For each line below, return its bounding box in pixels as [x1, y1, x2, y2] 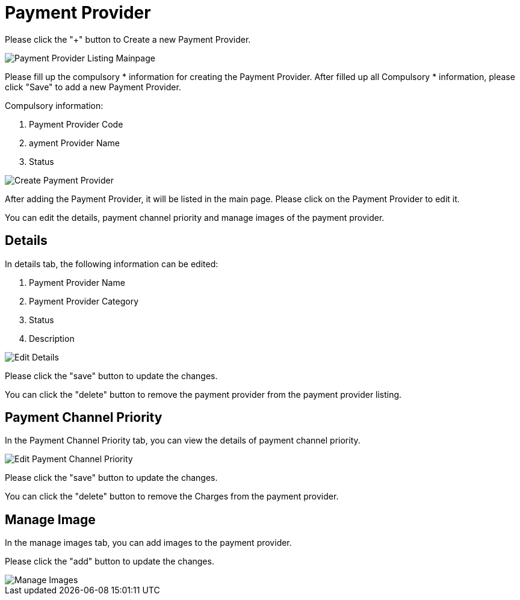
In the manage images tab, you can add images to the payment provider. [5, 537, 292, 548]
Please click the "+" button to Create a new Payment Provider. [5, 34, 251, 45]
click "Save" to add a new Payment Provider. [5, 81, 181, 92]
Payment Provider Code [29, 119, 123, 129]
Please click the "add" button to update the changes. [5, 556, 214, 567]
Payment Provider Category [29, 295, 139, 306]
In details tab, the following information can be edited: [5, 258, 218, 269]
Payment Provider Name [29, 277, 125, 288]
